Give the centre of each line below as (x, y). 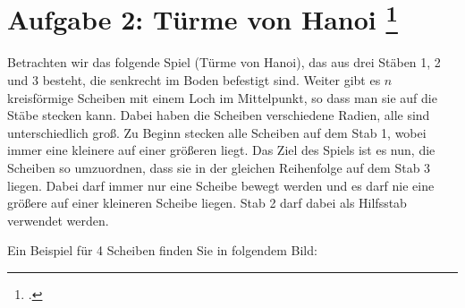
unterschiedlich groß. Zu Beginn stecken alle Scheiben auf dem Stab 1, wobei (217, 132)
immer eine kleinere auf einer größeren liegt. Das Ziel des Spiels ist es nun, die (221, 150)
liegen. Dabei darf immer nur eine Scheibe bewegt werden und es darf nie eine (221, 185)
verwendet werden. (58, 220)
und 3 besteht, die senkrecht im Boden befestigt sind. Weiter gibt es (194, 80)
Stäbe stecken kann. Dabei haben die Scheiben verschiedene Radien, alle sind (219, 115)
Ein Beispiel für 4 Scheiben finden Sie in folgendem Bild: (162, 250)
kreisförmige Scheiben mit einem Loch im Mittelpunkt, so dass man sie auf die (222, 97)
